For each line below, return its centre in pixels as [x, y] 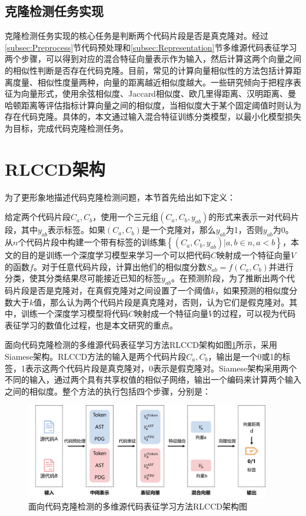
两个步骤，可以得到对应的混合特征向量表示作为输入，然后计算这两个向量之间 [153, 59]
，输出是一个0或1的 [245, 356]
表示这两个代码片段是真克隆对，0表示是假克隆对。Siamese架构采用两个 [161, 368]
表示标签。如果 [77, 230]
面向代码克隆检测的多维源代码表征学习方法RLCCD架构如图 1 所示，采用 [141, 345]
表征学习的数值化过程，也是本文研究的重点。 [91, 325]
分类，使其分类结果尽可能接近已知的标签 [83, 278]
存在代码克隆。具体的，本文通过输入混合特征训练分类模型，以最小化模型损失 [153, 116]
